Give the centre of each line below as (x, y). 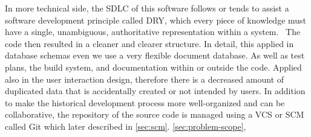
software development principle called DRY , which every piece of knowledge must (156, 20)
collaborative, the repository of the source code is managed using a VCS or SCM (155, 114)
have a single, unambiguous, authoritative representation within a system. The (153, 32)
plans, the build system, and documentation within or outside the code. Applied (153, 67)
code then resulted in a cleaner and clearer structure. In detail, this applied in (149, 43)
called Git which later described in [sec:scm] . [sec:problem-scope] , (126, 126)
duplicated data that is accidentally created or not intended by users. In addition (155, 91)
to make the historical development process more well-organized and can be (145, 102)
